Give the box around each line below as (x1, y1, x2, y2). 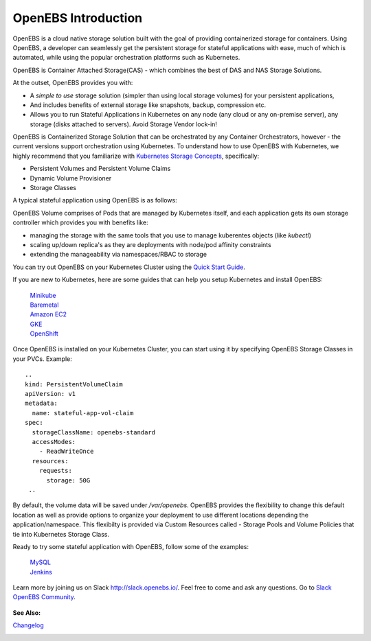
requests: (38, 467, 72, 475)
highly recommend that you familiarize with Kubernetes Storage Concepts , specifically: (12, 152, 260, 160)
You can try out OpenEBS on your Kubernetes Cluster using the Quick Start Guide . (12, 263, 245, 271)
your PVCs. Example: (12, 354, 72, 363)
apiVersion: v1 (25, 390, 76, 398)
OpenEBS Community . (12, 593, 76, 601)
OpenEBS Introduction (12, 10, 143, 25)
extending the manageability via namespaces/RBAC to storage (30, 250, 207, 259)
